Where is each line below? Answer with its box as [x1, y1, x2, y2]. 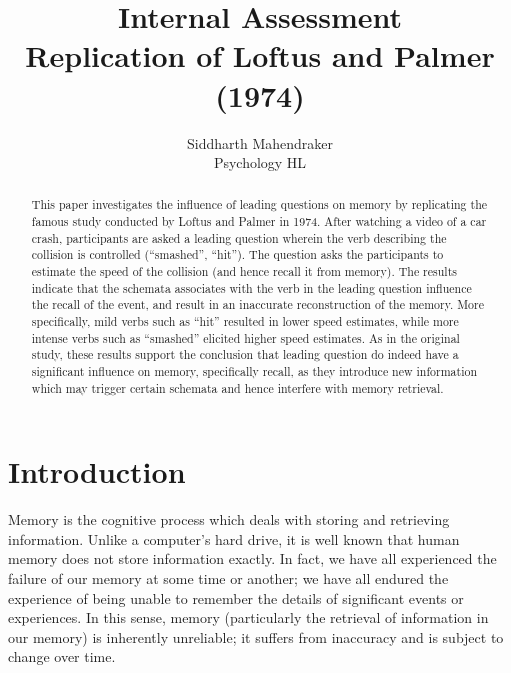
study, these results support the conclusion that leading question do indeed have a [31, 346, 459, 363]
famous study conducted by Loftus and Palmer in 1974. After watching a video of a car [31, 213, 487, 230]
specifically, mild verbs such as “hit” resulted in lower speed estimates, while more [31, 313, 459, 330]
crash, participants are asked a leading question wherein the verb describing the [31, 229, 447, 246]
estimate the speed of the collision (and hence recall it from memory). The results [31, 263, 457, 280]
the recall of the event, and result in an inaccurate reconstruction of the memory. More [31, 296, 484, 313]
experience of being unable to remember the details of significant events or [8, 587, 464, 608]
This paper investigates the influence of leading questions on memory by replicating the [31, 196, 488, 213]
